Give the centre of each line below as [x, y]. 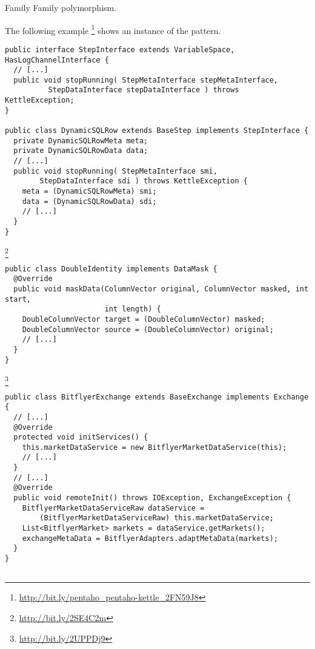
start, [18, 299]
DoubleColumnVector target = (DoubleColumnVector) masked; [144, 319]
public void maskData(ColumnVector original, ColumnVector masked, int [161, 289]
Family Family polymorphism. [61, 7]
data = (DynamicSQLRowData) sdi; [89, 201]
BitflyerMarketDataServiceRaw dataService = [113, 508]
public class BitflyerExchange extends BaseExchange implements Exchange [157, 397]
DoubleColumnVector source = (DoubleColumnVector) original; [148, 329]
